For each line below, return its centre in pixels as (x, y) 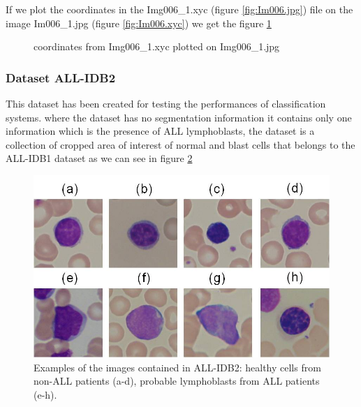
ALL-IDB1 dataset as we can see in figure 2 (99, 158)
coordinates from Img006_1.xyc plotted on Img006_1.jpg (157, 46)
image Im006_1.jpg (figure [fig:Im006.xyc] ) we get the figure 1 (139, 23)
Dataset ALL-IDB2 (61, 77)
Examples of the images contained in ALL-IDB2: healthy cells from (177, 367)
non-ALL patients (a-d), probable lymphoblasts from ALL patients (177, 381)
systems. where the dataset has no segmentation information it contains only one (179, 117)
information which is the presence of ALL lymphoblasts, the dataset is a (160, 131)
